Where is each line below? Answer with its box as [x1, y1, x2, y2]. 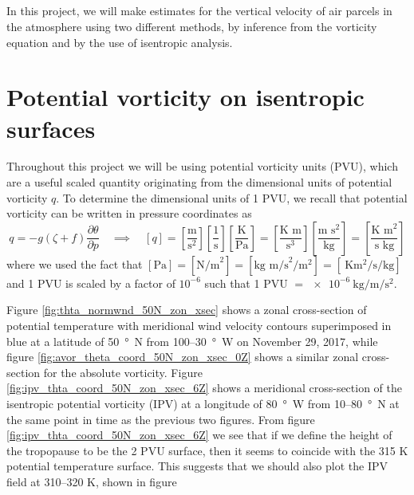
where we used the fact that [6, 255, 143, 272]
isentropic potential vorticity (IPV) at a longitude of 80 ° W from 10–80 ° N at [6, 395, 400, 411]
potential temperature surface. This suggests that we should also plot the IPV [6, 458, 388, 474]
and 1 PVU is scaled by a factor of [6, 274, 175, 291]
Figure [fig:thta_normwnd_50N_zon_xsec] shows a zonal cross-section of [6, 301, 367, 318]
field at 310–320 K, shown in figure [6, 473, 177, 489]
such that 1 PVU [204, 274, 288, 291]
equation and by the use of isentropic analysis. [6, 33, 233, 50]
